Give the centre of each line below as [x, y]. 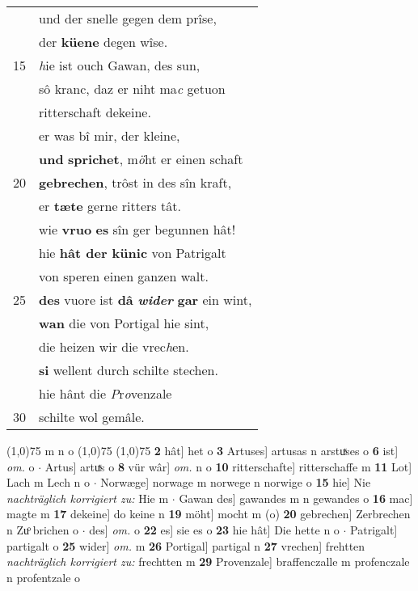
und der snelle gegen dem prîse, [128, 18]
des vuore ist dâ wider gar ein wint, [146, 300]
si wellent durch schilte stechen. [129, 370]
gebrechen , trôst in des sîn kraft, [135, 182]
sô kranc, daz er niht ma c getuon [132, 89]
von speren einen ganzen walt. [124, 276]
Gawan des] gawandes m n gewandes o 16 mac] [296, 498]
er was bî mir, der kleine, [110, 135]
